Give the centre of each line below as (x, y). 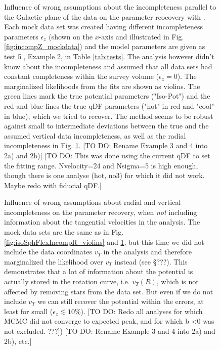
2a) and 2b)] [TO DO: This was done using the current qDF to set (107, 155)
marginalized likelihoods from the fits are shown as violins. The (102, 86)
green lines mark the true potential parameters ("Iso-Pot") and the (107, 96)
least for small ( (29, 311)
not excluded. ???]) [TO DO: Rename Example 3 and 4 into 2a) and (110, 331)
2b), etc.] (18, 341)
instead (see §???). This (151, 261)
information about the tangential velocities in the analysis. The (102, 222)
